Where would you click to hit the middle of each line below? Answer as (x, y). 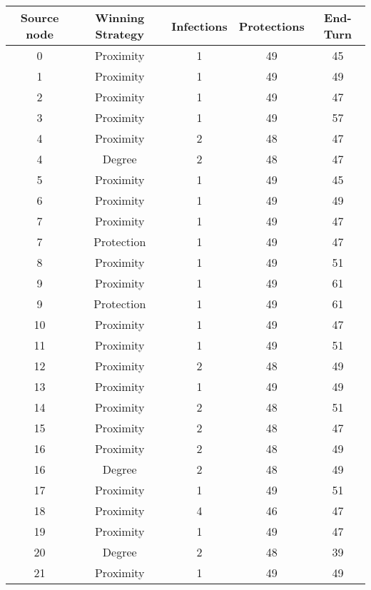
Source (40, 17)
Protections (271, 26)
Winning (120, 17)
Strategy (120, 34)
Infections (199, 26)
